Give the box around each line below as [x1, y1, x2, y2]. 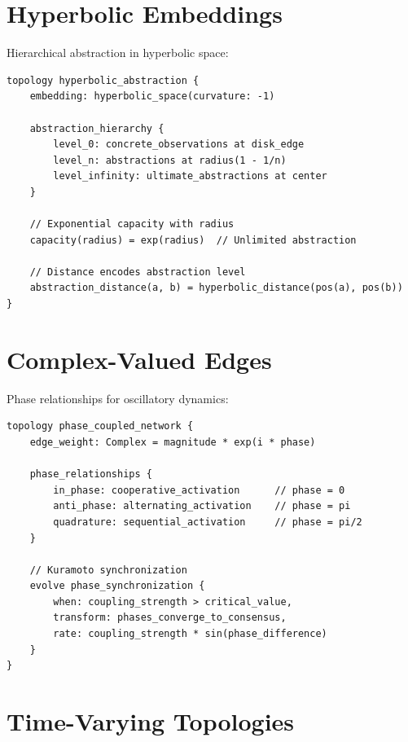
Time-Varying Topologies [7, 705, 295, 738]
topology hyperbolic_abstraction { [7, 74, 200, 86]
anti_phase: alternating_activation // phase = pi [53, 500, 351, 512]
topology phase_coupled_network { [7, 420, 194, 432]
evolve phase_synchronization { [29, 580, 205, 592]
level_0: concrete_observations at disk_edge [53, 138, 305, 151]
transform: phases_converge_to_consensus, [53, 612, 287, 624]
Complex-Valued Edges [7, 342, 272, 375]
